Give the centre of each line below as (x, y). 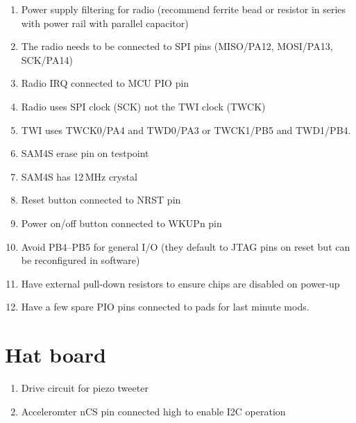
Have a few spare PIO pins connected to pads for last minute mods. (165, 307)
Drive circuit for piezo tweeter (85, 388)
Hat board (56, 355)
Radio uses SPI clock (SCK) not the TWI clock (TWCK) (143, 106)
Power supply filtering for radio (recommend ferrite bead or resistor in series (184, 9)
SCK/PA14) (47, 59)
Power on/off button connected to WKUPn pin (121, 223)
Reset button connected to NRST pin (101, 200)
